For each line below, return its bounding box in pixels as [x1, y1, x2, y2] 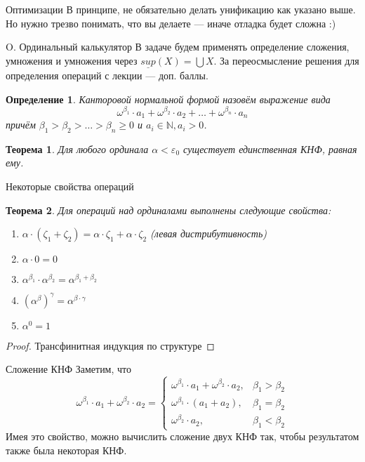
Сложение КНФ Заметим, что [6, 362, 132, 376]
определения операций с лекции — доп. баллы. [6, 68, 208, 82]
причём [6, 117, 36, 132]
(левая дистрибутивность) [150, 226, 267, 241]
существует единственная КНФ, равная [183, 141, 357, 156]
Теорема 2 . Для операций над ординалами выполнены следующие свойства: [6, 202, 331, 217]
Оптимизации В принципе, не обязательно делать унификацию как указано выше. [6, 2, 356, 16]
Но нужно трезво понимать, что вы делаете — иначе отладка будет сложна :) [6, 15, 336, 30]
